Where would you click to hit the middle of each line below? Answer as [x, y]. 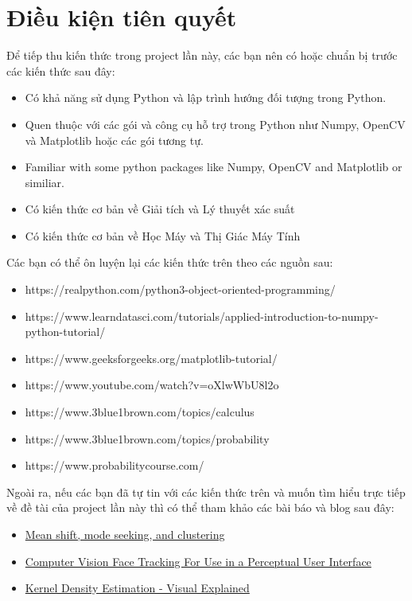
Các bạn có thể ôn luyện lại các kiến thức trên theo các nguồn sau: [170, 262]
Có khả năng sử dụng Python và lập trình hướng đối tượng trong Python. [206, 98]
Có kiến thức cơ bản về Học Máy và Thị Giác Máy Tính [163, 235]
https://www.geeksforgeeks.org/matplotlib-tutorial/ [151, 358]
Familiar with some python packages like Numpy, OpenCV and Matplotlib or [214, 167]
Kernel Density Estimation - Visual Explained [137, 588]
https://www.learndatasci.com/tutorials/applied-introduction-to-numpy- [202, 316]
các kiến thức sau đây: [61, 70]
